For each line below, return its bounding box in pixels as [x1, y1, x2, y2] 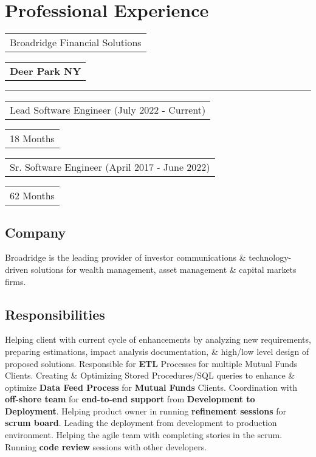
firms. [5, 275, 26, 287]
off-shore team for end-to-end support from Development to [5, 393, 255, 405]
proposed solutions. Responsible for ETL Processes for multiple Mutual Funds [5, 357, 298, 369]
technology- [249, 251, 292, 264]
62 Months [10, 188, 55, 203]
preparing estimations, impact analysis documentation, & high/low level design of [5, 345, 309, 357]
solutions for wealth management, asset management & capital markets [30, 263, 297, 275]
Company [5, 222, 66, 241]
